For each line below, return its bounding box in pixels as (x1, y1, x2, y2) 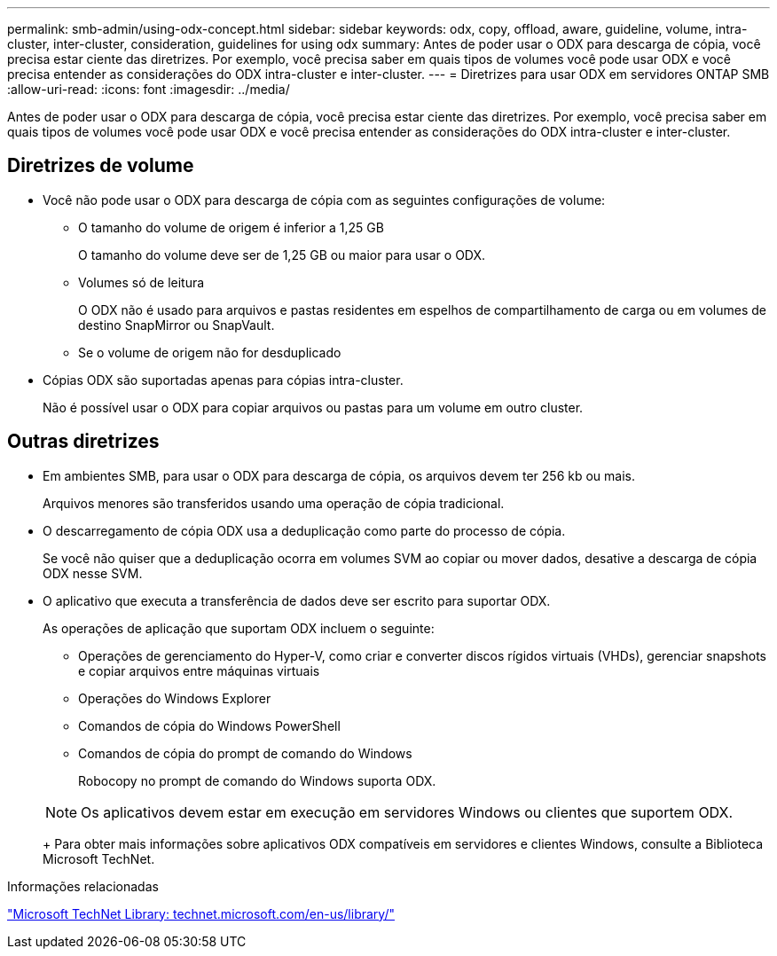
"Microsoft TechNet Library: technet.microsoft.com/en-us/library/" (7, 905, 395, 921)
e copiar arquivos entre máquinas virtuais (78, 662, 320, 678)
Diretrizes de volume (7, 154, 194, 177)
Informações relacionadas (7, 878, 159, 894)
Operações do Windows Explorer (78, 690, 271, 706)
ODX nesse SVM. (43, 565, 143, 581)
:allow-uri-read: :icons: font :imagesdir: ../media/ (7, 82, 290, 97)
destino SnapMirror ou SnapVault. (78, 317, 275, 333)
